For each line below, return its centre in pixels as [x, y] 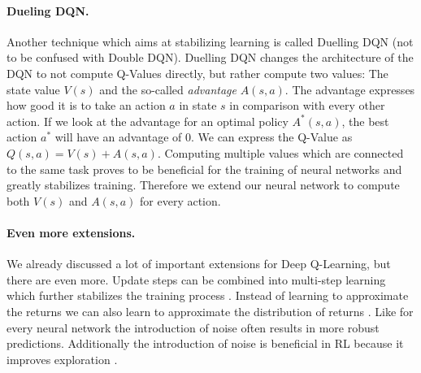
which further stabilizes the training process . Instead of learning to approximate [208, 295]
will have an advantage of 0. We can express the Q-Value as [204, 137]
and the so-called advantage [168, 89]
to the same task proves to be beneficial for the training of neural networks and [204, 169]
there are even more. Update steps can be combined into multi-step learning [196, 279]
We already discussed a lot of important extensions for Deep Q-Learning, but [199, 264]
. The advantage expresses [350, 89]
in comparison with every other [307, 105]
